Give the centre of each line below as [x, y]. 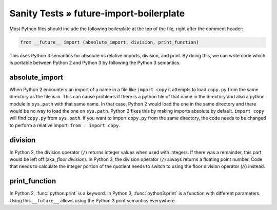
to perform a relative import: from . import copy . [65, 125]
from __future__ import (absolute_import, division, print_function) [110, 42]
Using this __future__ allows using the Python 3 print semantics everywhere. [93, 200]
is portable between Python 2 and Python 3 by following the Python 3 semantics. [95, 62]
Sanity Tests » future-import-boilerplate [97, 13]
